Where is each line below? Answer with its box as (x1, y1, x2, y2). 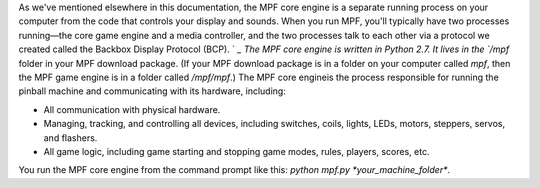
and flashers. (43, 131, 98, 144)
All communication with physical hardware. (43, 103, 221, 115)
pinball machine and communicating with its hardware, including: (18, 85, 287, 97)
